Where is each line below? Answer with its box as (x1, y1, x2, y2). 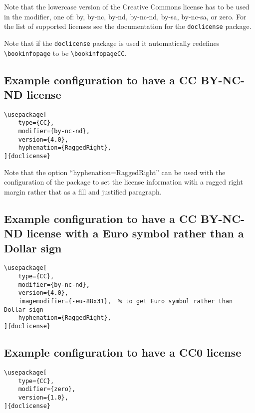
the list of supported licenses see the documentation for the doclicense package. (4, 21, 252, 31)
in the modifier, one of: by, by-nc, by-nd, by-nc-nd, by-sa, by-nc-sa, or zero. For (4, 11, 247, 21)
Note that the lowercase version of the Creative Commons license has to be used (4, 1, 250, 11)
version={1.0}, (18, 394, 68, 401)
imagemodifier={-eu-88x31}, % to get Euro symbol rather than (18, 298, 233, 305)
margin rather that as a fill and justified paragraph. (4, 186, 162, 197)
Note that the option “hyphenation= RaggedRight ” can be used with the (4, 167, 226, 177)
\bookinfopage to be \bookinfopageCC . (4, 47, 127, 58)
